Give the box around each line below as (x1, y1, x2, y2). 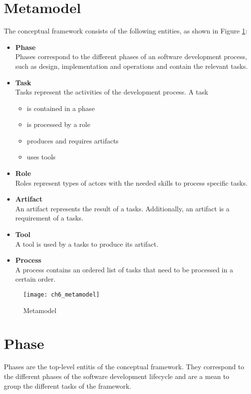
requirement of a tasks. (15, 213, 84, 223)
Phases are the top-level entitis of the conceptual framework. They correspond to (4, 362, 244, 372)
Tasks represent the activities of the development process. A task (15, 87, 208, 97)
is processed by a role (27, 119, 91, 129)
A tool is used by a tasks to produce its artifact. (15, 238, 158, 249)
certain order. (15, 274, 56, 284)
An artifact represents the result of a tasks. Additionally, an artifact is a (15, 203, 230, 213)
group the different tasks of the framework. (4, 380, 131, 391)
